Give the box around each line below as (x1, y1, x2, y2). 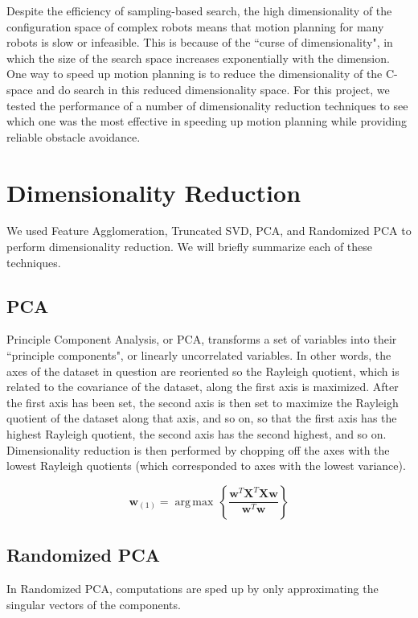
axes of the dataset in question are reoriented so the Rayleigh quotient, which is (6, 362, 400, 379)
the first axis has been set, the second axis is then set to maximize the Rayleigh (6, 393, 399, 410)
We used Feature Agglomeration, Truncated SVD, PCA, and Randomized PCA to (6, 222, 412, 239)
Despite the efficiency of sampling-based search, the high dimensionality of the (6, 2, 392, 19)
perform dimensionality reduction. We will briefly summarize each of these (6, 238, 373, 255)
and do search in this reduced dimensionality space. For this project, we (36, 80, 390, 97)
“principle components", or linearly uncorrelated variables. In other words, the (6, 347, 391, 364)
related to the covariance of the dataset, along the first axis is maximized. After (6, 378, 399, 395)
